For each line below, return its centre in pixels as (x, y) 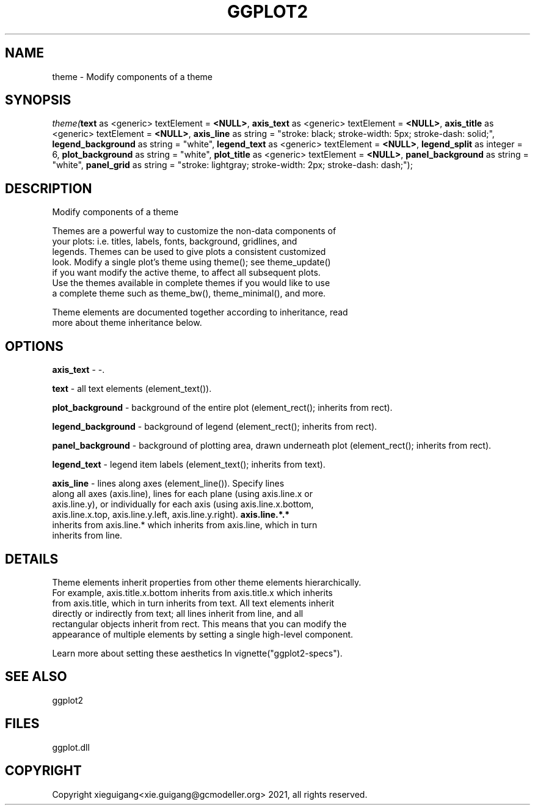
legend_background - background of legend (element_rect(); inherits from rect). (215, 427)
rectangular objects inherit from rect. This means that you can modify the (199, 624)
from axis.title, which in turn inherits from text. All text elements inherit (193, 603)
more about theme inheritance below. (127, 323)
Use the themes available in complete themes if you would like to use (191, 283)
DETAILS (32, 559)
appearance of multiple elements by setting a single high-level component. (203, 634)
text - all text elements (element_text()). (132, 389)
